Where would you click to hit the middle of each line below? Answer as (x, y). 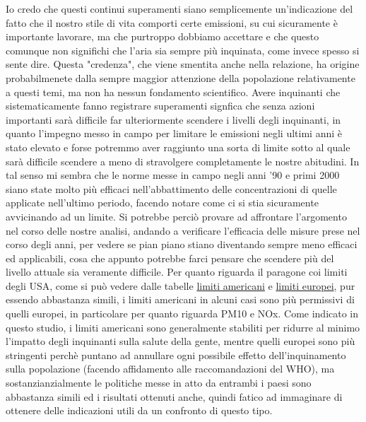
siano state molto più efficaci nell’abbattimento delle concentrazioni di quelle (171, 188)
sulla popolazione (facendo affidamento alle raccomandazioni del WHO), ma (170, 369)
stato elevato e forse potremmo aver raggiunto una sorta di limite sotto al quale (178, 147)
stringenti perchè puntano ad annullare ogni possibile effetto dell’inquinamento (176, 354)
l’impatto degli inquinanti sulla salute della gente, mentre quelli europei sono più (181, 341)
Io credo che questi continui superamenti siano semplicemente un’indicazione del (179, 8)
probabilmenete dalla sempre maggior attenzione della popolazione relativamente (181, 77)
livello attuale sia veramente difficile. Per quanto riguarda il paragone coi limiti (177, 272)
